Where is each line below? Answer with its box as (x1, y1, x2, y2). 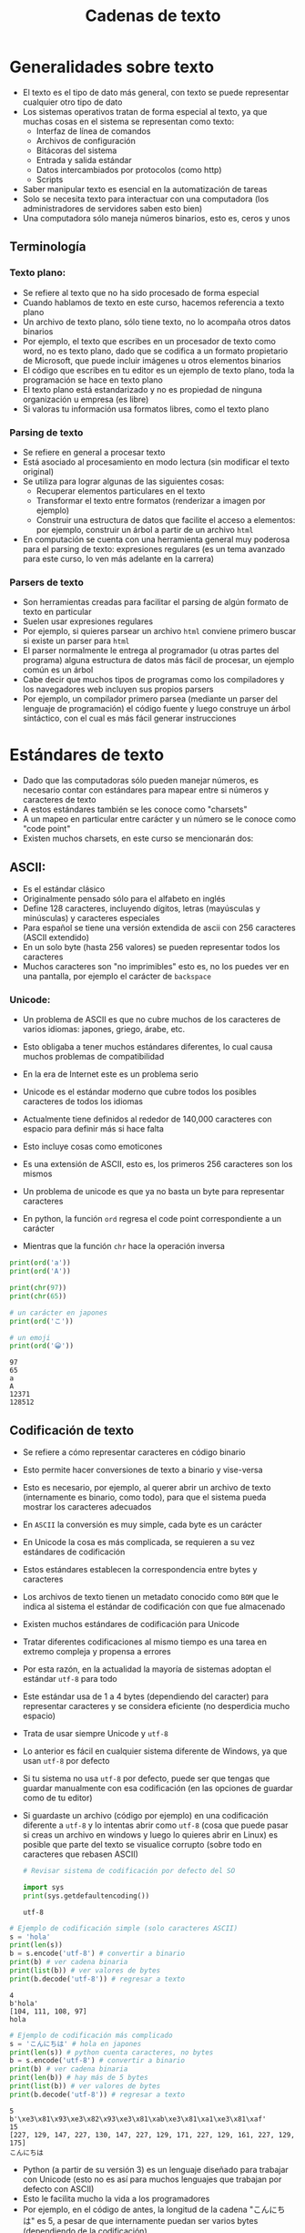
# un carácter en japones (9, 1308, 107, 1317)
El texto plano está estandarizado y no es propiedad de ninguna (22, 384, 262, 394)
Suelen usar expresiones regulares (22, 616, 153, 627)
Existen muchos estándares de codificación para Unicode (22, 1619, 239, 1630)
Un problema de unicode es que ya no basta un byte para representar (22, 1186, 285, 1197)
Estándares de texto (9, 744, 165, 765)
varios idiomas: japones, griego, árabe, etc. (22, 1024, 186, 1035)
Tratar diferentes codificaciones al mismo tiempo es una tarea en (22, 1636, 267, 1647)
